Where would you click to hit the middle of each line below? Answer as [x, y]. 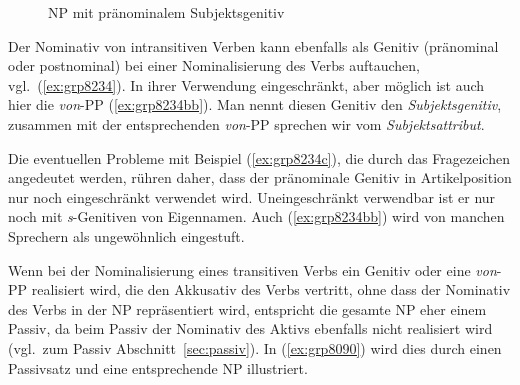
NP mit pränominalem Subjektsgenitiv [166, 12]
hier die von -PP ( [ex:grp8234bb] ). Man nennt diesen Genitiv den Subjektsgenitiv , [255, 104]
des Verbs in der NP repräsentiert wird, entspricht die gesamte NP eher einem [247, 308]
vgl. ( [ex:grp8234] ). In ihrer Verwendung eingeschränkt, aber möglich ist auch [246, 84]
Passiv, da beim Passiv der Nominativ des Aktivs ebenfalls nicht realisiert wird [250, 328]
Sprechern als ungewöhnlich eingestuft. [126, 235]
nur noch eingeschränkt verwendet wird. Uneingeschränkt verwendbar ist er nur [252, 196]
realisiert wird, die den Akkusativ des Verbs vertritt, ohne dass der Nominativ [271, 289]
